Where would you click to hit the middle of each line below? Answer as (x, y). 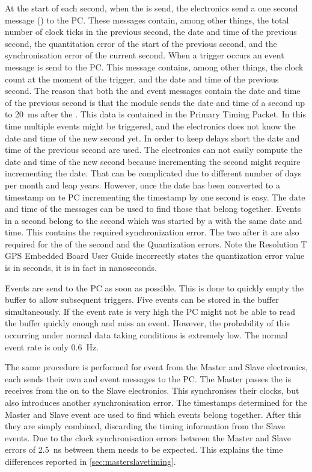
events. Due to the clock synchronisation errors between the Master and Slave (148, 437)
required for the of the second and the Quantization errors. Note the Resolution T (156, 244)
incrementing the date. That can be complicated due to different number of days (153, 173)
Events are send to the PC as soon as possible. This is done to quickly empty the (154, 287)
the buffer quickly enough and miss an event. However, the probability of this (148, 323)
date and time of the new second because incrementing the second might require (153, 161)
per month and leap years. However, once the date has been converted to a (142, 185)
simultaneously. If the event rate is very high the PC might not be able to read (150, 311)
